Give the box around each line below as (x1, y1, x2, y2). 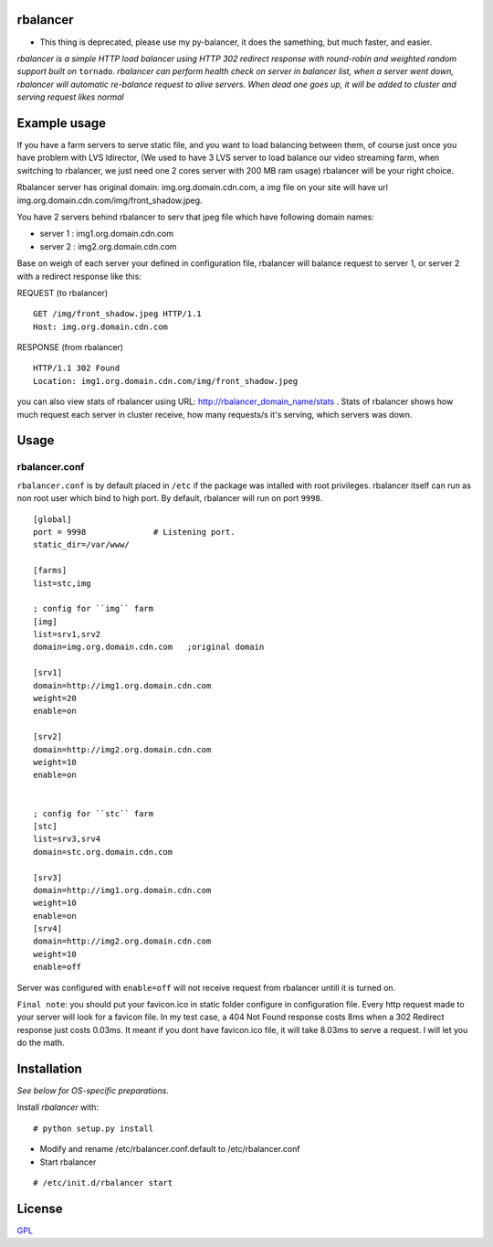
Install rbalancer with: (16, 1102, 100, 1113)
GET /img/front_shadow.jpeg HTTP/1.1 (33, 309, 203, 319)
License (16, 1200, 63, 1216)
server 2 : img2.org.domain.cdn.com (39, 240, 177, 251)
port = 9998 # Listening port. (33, 527, 236, 537)
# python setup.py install (33, 1123, 154, 1134)
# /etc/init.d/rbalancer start (33, 1178, 173, 1188)
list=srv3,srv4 (33, 834, 101, 845)
